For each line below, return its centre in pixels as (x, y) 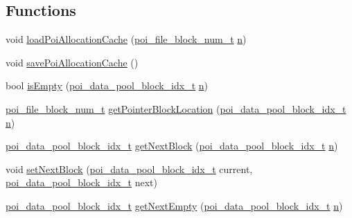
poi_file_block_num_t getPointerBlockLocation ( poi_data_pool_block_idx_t (176, 108)
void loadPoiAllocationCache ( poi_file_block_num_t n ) (126, 39)
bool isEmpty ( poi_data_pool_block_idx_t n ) (107, 85)
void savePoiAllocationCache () (72, 62)
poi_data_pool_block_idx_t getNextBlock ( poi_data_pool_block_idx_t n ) (172, 146)
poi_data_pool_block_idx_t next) (82, 182)
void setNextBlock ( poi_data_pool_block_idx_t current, (129, 169)
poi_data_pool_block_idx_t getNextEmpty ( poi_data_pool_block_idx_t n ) (174, 205)
